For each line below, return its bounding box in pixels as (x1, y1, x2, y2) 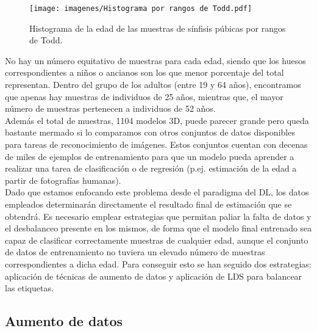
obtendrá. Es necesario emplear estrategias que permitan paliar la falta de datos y (5, 209, 312, 222)
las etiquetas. (5, 282, 54, 294)
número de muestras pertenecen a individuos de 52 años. (5, 102, 216, 115)
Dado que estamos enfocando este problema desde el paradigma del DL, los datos (5, 186, 309, 198)
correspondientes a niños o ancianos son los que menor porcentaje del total (5, 66, 284, 79)
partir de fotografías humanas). (5, 173, 121, 186)
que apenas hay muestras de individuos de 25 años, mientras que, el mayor (5, 90, 283, 103)
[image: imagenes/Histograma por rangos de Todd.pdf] (29, 4, 252, 13)
